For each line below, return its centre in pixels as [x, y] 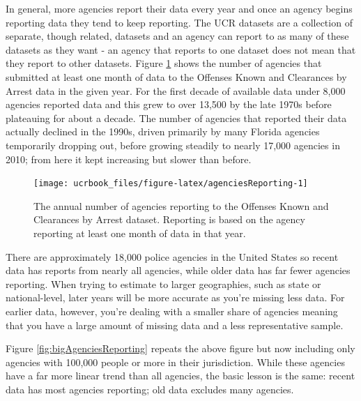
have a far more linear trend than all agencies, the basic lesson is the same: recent [180, 376]
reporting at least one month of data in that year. [140, 233]
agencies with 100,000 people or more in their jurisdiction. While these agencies [175, 362]
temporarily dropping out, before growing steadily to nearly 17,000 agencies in [173, 145]
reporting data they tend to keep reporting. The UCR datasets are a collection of [179, 22]
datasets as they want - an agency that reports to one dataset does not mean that [181, 49]
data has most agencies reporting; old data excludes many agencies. [150, 389]
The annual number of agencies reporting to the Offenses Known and [181, 205]
